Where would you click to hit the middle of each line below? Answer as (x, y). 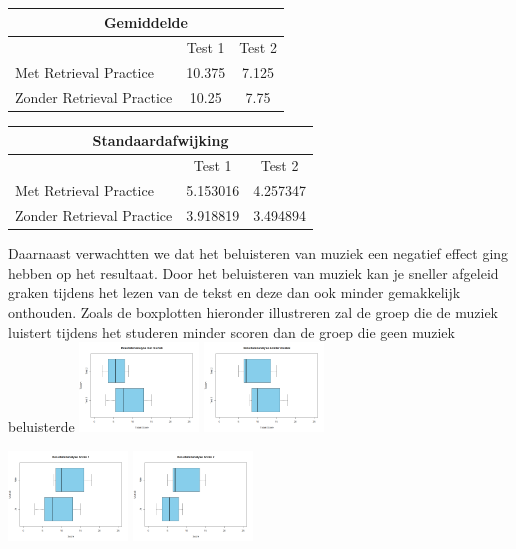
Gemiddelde (145, 21)
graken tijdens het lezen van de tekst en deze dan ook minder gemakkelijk (234, 292)
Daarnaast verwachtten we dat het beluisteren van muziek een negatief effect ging (258, 253)
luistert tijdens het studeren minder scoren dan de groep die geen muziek (231, 331)
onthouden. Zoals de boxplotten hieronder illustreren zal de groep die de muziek (253, 312)
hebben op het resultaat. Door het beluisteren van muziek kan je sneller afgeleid (253, 272)
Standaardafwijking (160, 139)
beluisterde (41, 426)
